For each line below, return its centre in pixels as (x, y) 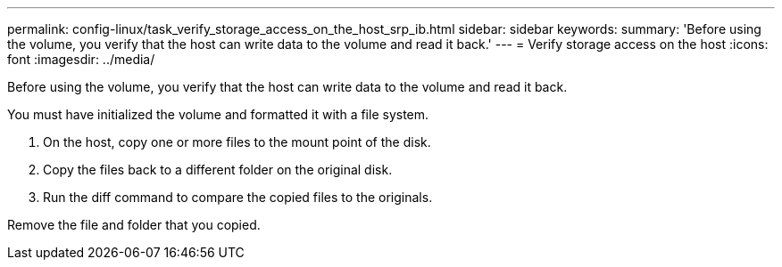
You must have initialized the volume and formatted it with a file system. (218, 114)
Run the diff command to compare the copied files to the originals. (238, 197)
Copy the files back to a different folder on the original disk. (218, 170)
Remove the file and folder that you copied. (134, 225)
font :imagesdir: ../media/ (81, 59)
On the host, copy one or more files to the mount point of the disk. (237, 142)
